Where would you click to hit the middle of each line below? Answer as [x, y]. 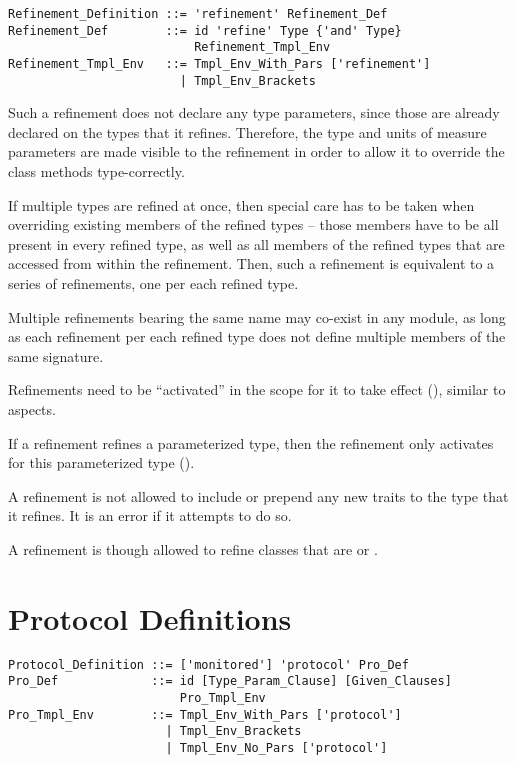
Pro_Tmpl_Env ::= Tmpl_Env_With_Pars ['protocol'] [205, 714]
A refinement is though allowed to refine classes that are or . [193, 548]
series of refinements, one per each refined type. [153, 283]
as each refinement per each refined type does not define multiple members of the [257, 336]
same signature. [56, 355]
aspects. [32, 409]
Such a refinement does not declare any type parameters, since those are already [254, 112]
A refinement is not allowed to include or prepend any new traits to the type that [258, 495]
